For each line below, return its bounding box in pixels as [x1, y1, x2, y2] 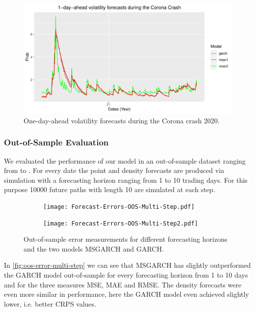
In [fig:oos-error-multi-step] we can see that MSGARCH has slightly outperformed [4, 260, 251, 270]
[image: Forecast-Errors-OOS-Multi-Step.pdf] [43, 203, 195, 210]
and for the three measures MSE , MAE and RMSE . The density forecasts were [4, 279, 242, 289]
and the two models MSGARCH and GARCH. [24, 243, 164, 254]
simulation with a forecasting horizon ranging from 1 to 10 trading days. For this [4, 174, 248, 185]
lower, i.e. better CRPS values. [4, 298, 96, 309]
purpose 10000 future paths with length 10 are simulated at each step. [4, 184, 215, 195]
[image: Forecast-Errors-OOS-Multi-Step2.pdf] [43, 220, 198, 227]
